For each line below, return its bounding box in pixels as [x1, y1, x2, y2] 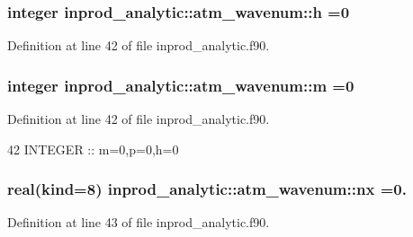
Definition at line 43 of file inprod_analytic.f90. [7, 213, 270, 232]
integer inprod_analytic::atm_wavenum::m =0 [7, 74, 355, 96]
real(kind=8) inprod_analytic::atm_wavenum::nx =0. [7, 178, 407, 200]
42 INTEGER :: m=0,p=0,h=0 [7, 139, 179, 158]
